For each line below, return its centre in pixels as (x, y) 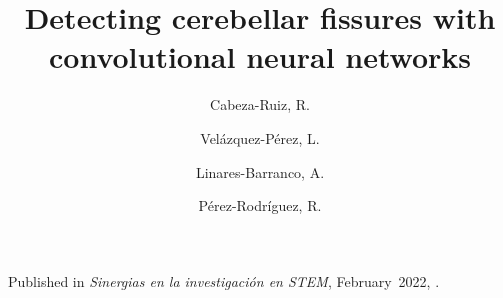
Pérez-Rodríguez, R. (260, 205)
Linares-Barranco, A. (260, 171)
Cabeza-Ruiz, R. (260, 104)
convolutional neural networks (260, 56)
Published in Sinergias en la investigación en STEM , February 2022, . (224, 280)
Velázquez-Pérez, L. (260, 137)
